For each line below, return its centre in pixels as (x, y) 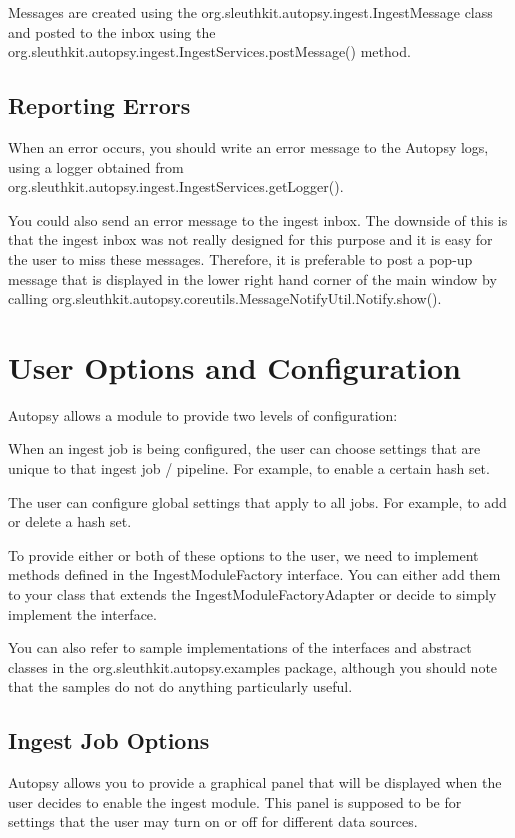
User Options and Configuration (234, 366)
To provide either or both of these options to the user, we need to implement (243, 554)
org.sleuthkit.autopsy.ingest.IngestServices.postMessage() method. (209, 51)
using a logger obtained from (96, 166)
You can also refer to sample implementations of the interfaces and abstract (240, 647)
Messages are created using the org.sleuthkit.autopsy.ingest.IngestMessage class (250, 12)
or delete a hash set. (70, 521)
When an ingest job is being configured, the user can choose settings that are (244, 448)
